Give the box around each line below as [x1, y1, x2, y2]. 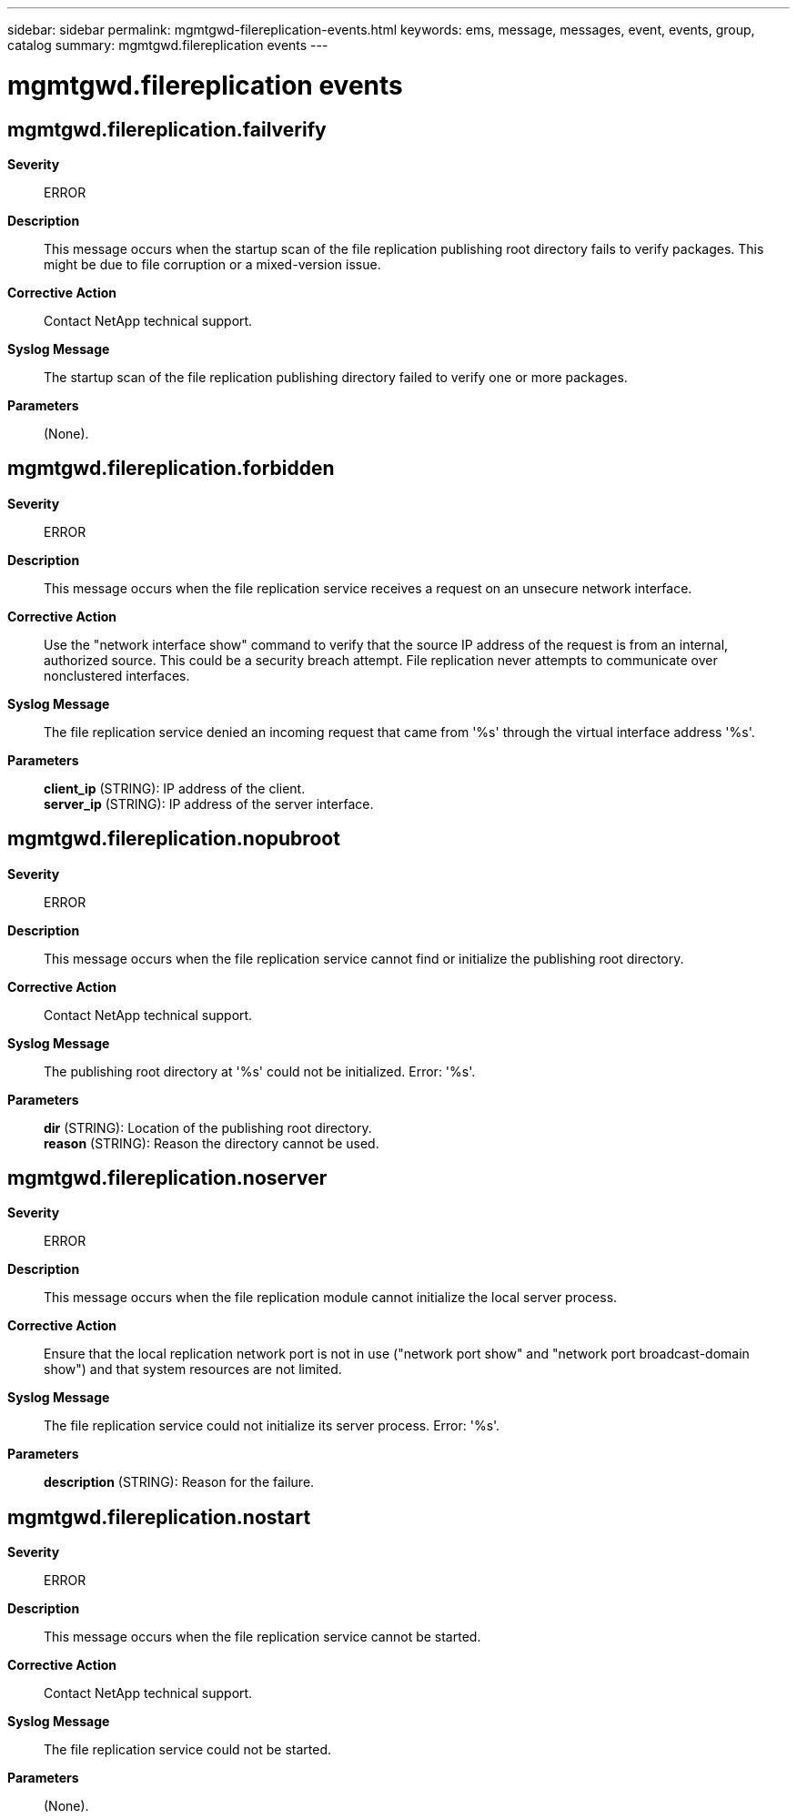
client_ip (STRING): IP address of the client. [44, 780, 306, 796]
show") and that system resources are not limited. [44, 1361, 342, 1378]
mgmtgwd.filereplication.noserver [7, 1167, 328, 1190]
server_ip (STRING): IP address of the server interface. [44, 795, 374, 812]
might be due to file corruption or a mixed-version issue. [44, 256, 381, 272]
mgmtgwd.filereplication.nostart [7, 1505, 311, 1529]
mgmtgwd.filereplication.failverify [7, 117, 327, 141]
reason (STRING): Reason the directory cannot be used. [44, 1135, 379, 1151]
